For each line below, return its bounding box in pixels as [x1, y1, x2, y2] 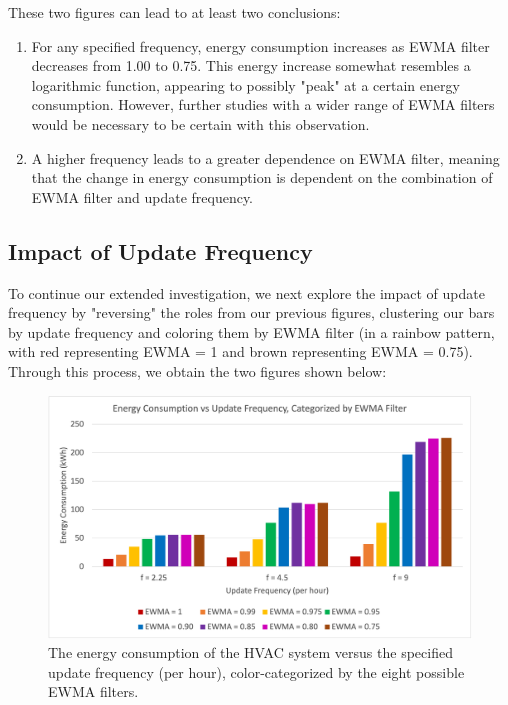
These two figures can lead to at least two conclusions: [8, 2, 341, 22]
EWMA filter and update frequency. [31, 186, 254, 207]
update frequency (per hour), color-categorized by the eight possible [48, 661, 465, 682]
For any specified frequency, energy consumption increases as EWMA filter [31, 35, 490, 56]
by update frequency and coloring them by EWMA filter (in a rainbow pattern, [8, 321, 495, 342]
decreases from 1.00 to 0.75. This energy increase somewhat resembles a [31, 55, 471, 76]
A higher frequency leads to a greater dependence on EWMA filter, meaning [31, 147, 500, 168]
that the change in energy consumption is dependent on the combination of [31, 167, 493, 188]
